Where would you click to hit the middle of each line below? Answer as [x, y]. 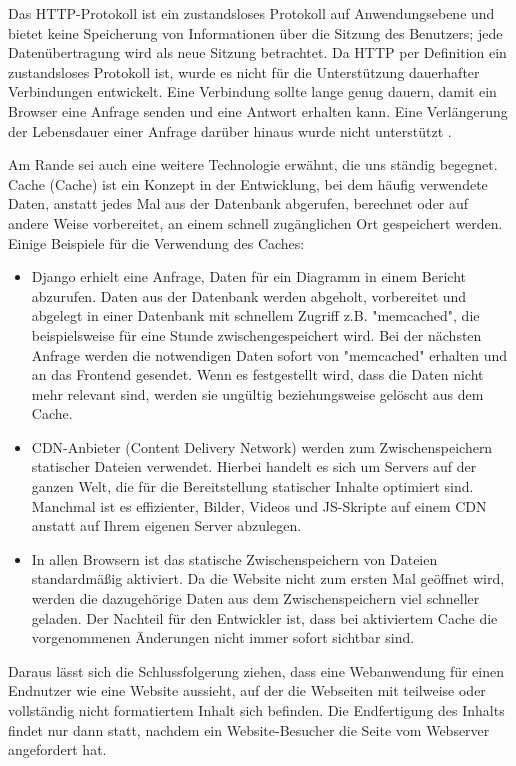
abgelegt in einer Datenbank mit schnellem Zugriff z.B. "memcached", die [255, 315]
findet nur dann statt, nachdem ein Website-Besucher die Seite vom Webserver [249, 729]
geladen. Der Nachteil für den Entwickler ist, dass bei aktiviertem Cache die [264, 617]
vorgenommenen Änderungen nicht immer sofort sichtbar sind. [223, 637]
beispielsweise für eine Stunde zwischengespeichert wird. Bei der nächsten [256, 334]
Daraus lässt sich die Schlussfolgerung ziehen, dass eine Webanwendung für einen [256, 670]
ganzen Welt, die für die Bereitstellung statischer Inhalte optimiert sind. [252, 486]
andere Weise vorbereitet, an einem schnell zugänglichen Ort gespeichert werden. [255, 222]
